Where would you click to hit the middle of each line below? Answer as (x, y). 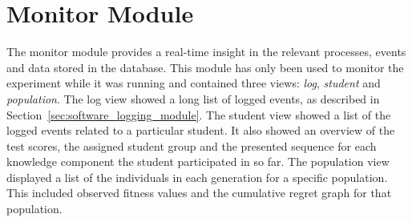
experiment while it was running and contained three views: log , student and (194, 83)
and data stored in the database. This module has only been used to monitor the (205, 67)
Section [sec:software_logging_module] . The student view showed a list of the (199, 114)
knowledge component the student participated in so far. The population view (198, 161)
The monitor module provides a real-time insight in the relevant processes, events (206, 52)
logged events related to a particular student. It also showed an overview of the (201, 130)
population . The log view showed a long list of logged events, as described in (193, 98)
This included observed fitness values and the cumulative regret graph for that (199, 193)
